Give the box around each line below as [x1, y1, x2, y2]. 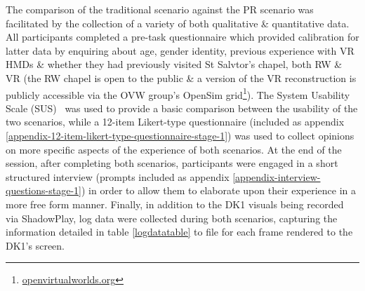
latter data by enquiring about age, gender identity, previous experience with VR [6, 43, 354, 57]
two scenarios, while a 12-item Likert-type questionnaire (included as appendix [6, 114, 345, 129]
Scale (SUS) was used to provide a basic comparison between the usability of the [6, 100, 358, 115]
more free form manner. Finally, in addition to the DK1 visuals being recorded [6, 196, 344, 211]
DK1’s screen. [6, 238, 65, 252]
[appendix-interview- [232, 169, 321, 184]
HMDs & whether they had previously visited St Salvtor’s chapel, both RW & [6, 57, 343, 72]
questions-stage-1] [6, 183, 81, 198]
